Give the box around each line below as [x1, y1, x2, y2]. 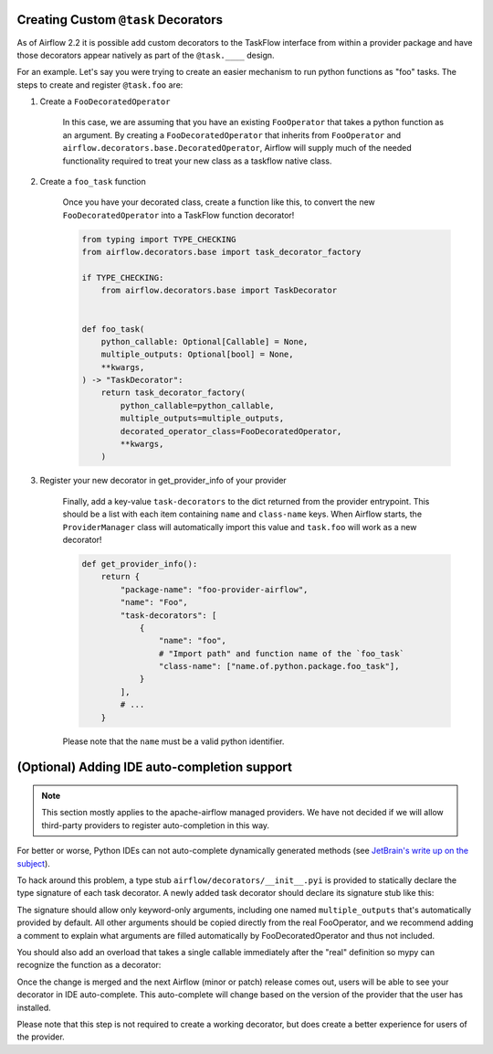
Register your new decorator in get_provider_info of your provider [39, 475, 287, 486]
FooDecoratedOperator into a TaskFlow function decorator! [62, 209, 295, 220]
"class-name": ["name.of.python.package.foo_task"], [158, 661, 400, 672]
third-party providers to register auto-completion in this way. [41, 819, 269, 831]
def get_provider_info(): [81, 559, 198, 569]
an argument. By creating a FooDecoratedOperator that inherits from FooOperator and [62, 129, 402, 141]
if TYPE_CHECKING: [81, 272, 164, 282]
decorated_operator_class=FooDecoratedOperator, [120, 426, 342, 436]
